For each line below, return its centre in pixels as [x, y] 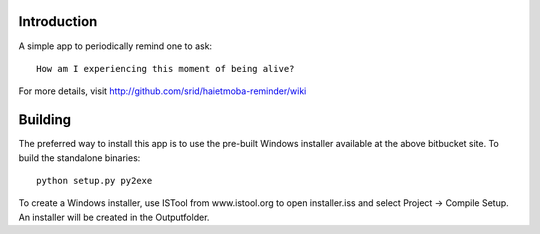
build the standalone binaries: [79, 157]
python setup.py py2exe [94, 180]
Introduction [58, 21]
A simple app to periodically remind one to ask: [115, 46]
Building [45, 120]
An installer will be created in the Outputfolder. [114, 217]
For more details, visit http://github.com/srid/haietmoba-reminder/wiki [162, 91]
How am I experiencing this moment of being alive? [165, 68]
